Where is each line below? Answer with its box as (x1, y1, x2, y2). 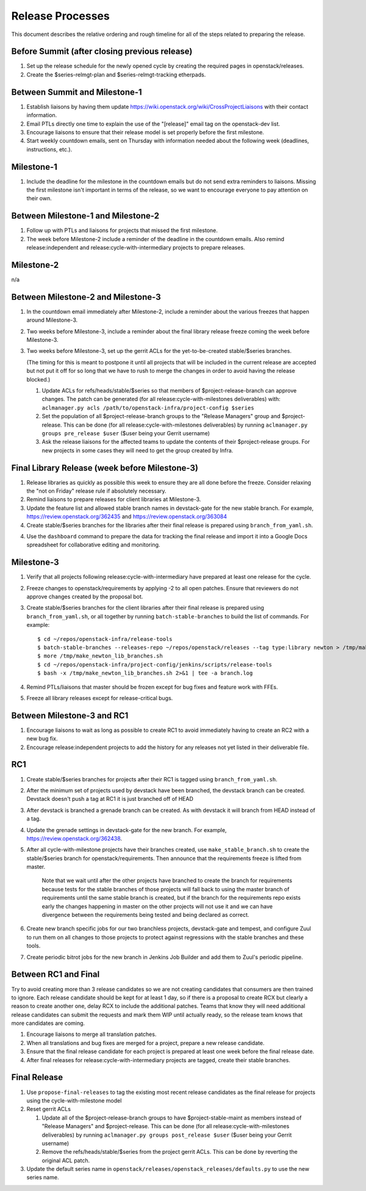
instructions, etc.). (26, 145, 73, 153)
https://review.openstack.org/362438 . (26, 834, 122, 842)
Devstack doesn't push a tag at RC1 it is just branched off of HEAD (26, 795, 193, 803)
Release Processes (11, 9, 110, 23)
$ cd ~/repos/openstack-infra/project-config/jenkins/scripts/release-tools (37, 661, 273, 668)
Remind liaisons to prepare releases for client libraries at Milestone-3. (26, 496, 201, 503)
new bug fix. (26, 735, 58, 742)
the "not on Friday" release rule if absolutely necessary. (26, 487, 167, 494)
